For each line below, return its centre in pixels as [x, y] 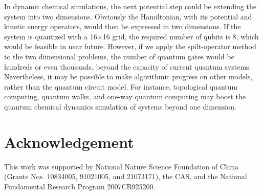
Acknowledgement [69, 142]
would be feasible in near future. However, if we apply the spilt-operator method [130, 46]
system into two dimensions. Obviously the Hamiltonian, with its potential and [128, 16]
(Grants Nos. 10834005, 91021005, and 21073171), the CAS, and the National [126, 176]
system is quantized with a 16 [51, 36]
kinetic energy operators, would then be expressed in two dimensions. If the [123, 26]
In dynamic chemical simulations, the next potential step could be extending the [130, 6]
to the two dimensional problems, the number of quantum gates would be [119, 56]
